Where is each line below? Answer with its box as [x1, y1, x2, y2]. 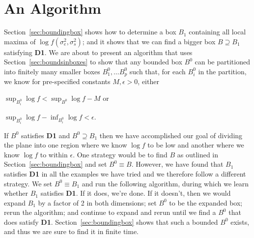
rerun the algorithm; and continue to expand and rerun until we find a [4, 207, 216, 217]
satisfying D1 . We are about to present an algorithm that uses [4, 47, 193, 57]
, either [138, 76, 159, 87]
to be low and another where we [147, 140, 244, 150]
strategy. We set [4, 178, 53, 188]
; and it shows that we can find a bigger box [82, 36, 216, 46]
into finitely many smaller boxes [4, 66, 100, 76]
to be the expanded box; [169, 197, 243, 208]
